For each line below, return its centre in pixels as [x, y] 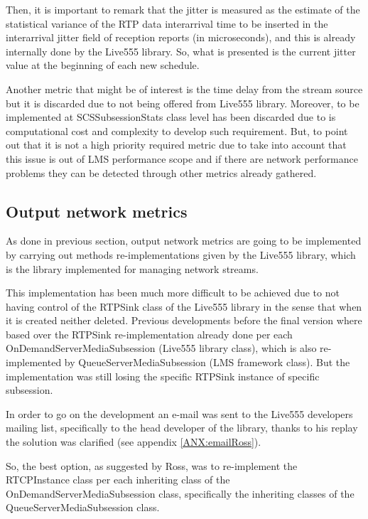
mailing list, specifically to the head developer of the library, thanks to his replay [182, 428]
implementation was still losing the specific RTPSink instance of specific [163, 376]
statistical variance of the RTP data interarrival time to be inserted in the [167, 23]
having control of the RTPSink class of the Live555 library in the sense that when [184, 306]
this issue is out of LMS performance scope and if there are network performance [182, 158]
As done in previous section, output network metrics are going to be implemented [184, 241]
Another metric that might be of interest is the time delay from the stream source [184, 89]
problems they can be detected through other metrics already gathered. [161, 172]
